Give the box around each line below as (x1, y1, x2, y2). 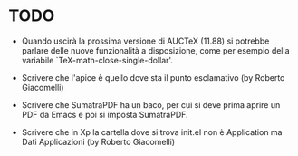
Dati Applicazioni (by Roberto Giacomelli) (21, 136, 176, 147)
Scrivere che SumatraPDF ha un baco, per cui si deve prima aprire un (21, 99, 281, 110)
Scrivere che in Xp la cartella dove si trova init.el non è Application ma (21, 126, 283, 137)
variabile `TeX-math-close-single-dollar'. (21, 54, 174, 65)
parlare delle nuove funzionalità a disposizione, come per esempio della (21, 44, 291, 55)
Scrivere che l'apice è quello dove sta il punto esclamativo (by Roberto (21, 72, 285, 83)
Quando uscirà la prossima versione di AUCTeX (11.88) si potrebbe (21, 35, 270, 46)
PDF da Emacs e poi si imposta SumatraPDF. (21, 109, 188, 120)
